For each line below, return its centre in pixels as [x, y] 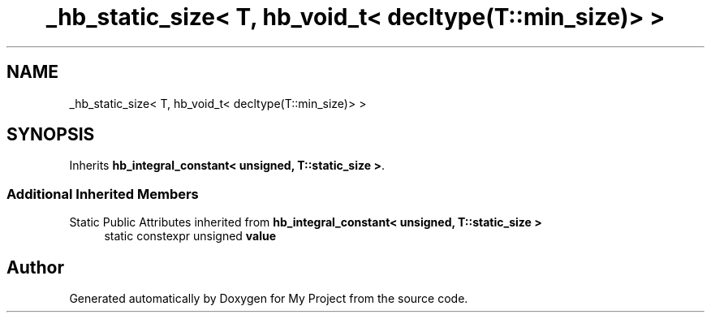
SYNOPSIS [51, 135]
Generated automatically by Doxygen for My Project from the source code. [269, 299]
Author [35, 267]
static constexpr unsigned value [190, 236]
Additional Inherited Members [103, 194]
